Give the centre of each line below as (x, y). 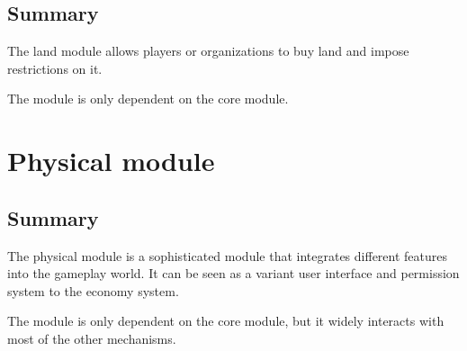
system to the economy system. (93, 290)
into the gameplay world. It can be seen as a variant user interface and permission (233, 273)
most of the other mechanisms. (92, 338)
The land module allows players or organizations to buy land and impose (208, 51)
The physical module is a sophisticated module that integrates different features (228, 255)
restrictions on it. (55, 68)
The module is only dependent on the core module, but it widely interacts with (226, 321)
